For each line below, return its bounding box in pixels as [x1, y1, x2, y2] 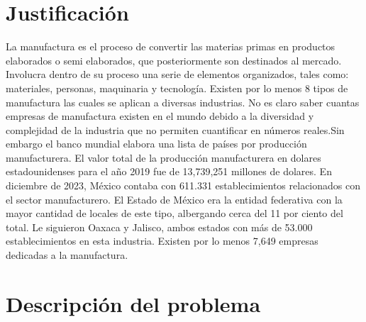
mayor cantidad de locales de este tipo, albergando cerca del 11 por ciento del [6, 206, 343, 221]
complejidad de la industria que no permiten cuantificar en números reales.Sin [6, 122, 345, 137]
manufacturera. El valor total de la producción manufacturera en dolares [6, 150, 321, 165]
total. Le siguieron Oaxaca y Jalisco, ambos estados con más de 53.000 [6, 219, 313, 234]
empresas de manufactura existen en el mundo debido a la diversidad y [6, 109, 314, 123]
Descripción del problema [6, 289, 261, 318]
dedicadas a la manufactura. [6, 248, 128, 262]
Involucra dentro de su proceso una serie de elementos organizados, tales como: [6, 67, 349, 82]
